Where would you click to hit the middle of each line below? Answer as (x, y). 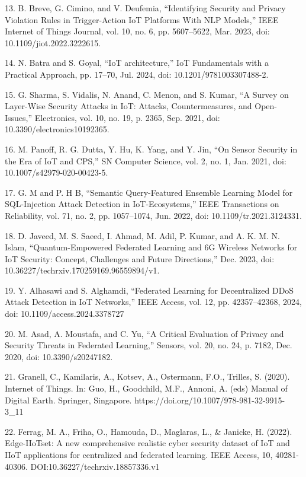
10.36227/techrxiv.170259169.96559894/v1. (82, 270)
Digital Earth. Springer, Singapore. (68, 400)
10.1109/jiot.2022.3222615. (53, 42)
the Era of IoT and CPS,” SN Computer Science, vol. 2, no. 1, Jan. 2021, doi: (146, 160)
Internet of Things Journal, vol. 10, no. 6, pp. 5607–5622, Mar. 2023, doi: (137, 31)
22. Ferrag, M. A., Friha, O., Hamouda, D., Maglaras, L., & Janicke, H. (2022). (149, 431)
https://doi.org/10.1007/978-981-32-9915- (210, 400)
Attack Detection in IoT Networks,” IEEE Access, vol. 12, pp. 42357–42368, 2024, (153, 302)
